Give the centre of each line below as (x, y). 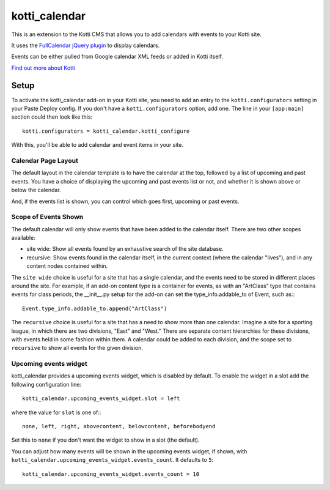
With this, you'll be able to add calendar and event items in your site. (97, 145)
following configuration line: (46, 384)
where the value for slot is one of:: (56, 412)
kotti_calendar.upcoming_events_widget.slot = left (101, 399)
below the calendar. (36, 190)
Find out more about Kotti (43, 68)
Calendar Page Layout (45, 160)
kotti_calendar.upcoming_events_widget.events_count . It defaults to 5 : (112, 460)
